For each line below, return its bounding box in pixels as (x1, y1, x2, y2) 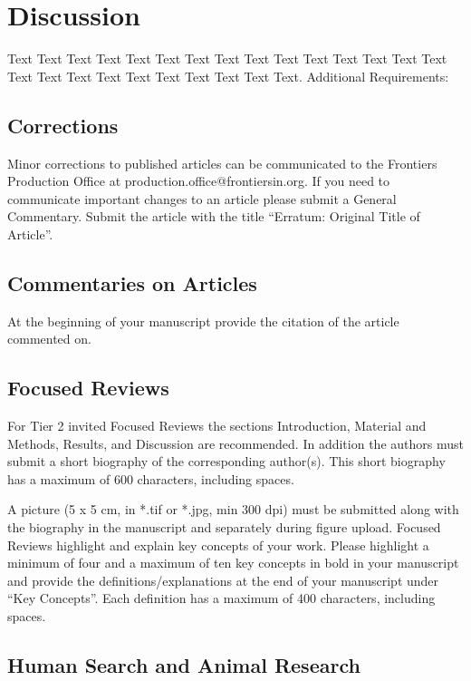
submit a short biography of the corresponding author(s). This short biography (7, 452, 446, 471)
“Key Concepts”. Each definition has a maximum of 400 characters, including (7, 589, 436, 608)
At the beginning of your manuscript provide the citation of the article (7, 311, 399, 330)
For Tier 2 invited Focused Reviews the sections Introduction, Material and (7, 416, 427, 435)
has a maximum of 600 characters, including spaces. (7, 469, 294, 488)
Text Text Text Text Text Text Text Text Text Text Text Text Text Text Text (7, 49, 447, 68)
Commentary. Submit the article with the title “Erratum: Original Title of (7, 207, 420, 226)
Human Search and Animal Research (7, 651, 360, 678)
